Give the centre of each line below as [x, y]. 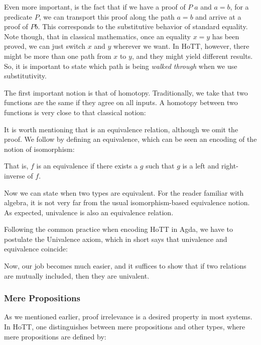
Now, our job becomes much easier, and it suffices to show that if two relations [125, 266]
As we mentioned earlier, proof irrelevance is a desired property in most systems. [128, 317]
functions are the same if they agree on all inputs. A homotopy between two [121, 102]
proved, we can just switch [45, 46]
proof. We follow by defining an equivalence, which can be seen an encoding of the [130, 139]
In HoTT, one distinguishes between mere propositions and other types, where [125, 327]
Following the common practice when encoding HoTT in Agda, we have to [118, 229]
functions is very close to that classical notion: [75, 112]
